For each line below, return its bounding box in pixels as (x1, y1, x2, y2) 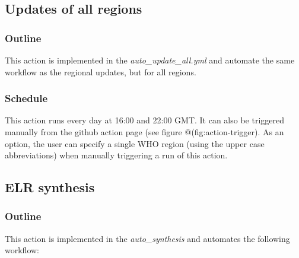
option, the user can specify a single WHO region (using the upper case (5, 137, 265, 149)
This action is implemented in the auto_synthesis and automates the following (5, 232, 290, 244)
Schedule (5, 91, 48, 106)
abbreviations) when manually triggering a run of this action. (5, 149, 228, 161)
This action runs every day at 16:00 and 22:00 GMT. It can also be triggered (5, 114, 285, 126)
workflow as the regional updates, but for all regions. (5, 65, 196, 78)
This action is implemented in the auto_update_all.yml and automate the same (5, 54, 295, 66)
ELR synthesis (5, 178, 95, 196)
